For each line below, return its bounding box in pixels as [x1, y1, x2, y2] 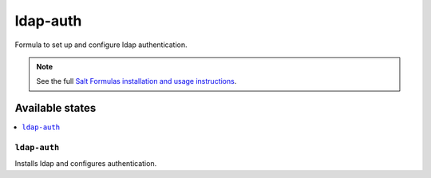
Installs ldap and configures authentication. [14, 159, 157, 168]
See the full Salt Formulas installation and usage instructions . [36, 77, 237, 86]
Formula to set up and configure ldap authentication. [14, 40, 188, 49]
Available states [14, 101, 97, 115]
